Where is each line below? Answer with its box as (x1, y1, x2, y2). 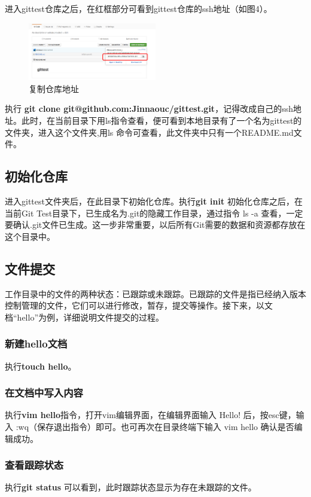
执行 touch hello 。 (5, 359, 77, 372)
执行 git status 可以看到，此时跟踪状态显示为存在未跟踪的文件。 (5, 481, 257, 493)
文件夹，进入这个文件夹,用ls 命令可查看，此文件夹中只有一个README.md (5, 126, 294, 138)
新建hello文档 (5, 336, 68, 351)
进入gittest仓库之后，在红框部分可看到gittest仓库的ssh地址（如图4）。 (5, 2, 272, 14)
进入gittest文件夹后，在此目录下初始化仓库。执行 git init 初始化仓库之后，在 (5, 194, 303, 207)
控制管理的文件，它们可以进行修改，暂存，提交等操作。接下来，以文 (5, 299, 273, 312)
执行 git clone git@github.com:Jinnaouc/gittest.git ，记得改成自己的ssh (5, 102, 293, 115)
